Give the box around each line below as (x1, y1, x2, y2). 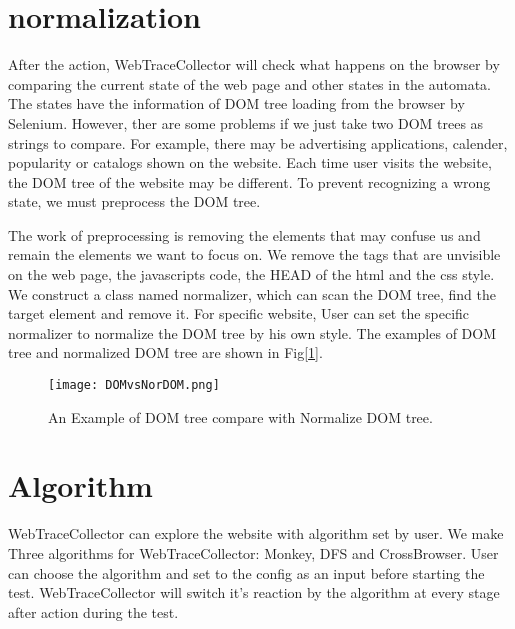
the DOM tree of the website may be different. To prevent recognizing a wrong (8, 171, 491, 192)
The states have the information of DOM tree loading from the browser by (8, 93, 465, 114)
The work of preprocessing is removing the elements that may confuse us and (8, 224, 481, 245)
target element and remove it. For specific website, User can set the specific (8, 303, 470, 324)
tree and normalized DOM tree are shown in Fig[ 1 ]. (8, 342, 323, 363)
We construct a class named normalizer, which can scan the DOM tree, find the (8, 283, 496, 304)
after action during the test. (8, 601, 179, 622)
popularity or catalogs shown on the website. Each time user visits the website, (8, 152, 492, 173)
